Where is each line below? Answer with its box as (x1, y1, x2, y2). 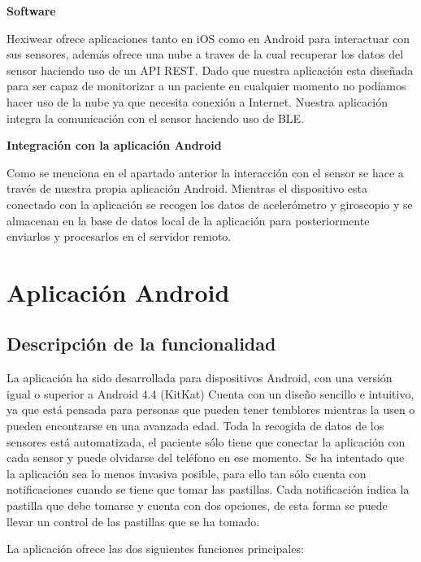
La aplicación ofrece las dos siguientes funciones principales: (7, 540, 304, 557)
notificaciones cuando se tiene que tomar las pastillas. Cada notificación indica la (7, 481, 410, 498)
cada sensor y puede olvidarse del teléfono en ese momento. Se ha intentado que (7, 449, 405, 466)
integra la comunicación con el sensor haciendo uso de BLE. (7, 109, 305, 126)
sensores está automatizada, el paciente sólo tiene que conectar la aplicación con (7, 433, 406, 450)
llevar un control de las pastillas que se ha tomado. (7, 512, 260, 529)
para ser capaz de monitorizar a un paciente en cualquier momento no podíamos (7, 77, 406, 94)
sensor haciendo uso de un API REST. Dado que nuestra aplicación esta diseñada (7, 61, 414, 78)
